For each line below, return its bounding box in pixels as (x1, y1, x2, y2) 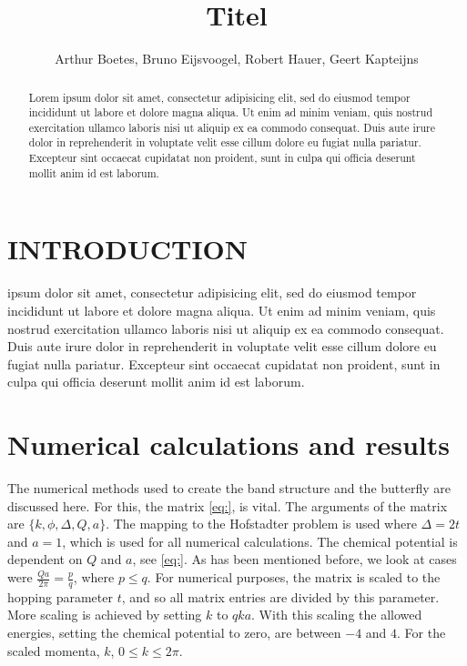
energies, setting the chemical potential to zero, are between (7, 623, 341, 642)
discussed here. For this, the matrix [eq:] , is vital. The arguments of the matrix (7, 496, 448, 515)
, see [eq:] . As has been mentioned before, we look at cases (132, 550, 457, 569)
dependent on (7, 550, 83, 569)
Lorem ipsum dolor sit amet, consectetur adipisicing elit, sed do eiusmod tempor (28, 89, 411, 105)
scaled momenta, (7, 641, 100, 660)
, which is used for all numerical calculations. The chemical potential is (62, 531, 458, 550)
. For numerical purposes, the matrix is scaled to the (147, 568, 441, 587)
